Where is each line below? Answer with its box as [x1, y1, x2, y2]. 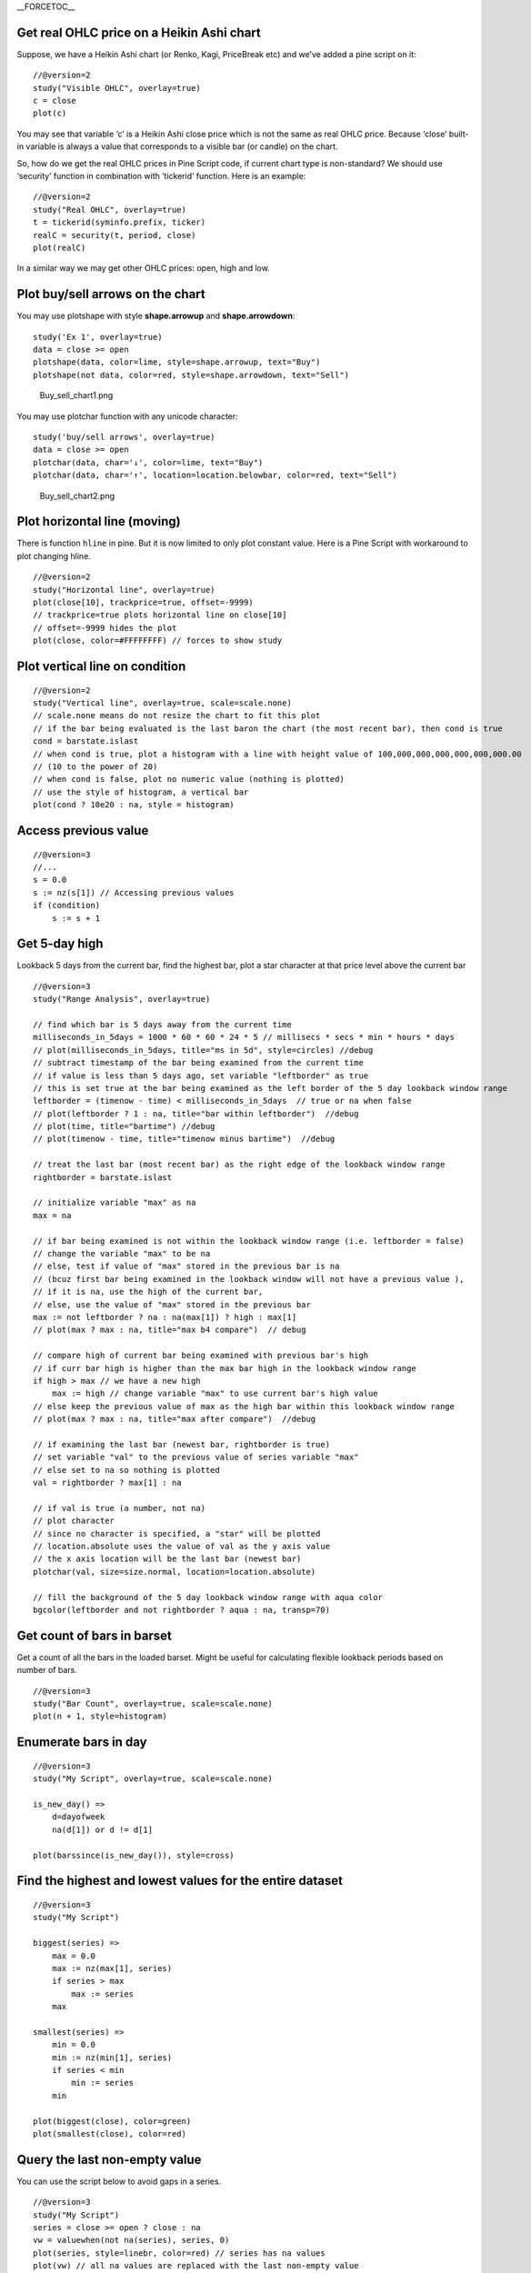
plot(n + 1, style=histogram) [33, 1711, 168, 1722]
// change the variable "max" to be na [33, 1248, 211, 1258]
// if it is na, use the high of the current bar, [33, 1287, 264, 1297]
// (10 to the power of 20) [33, 761, 158, 772]
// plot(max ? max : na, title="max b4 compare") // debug [33, 1325, 306, 1336]
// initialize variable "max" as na [33, 1197, 196, 1208]
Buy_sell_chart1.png [39, 390, 114, 401]
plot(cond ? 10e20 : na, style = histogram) [33, 800, 235, 810]
